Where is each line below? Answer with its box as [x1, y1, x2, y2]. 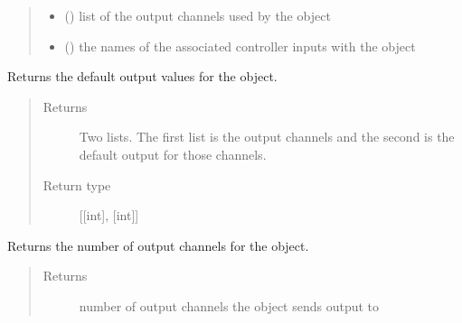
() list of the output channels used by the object [64, 6, 331, 24]
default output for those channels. [79, 144, 267, 163]
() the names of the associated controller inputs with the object [64, 36, 416, 55]
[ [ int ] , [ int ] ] [79, 206, 139, 225]
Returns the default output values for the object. [7, 67, 278, 86]
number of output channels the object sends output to [79, 296, 380, 315]
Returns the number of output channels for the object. [7, 235, 309, 254]
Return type [42, 175, 111, 194]
